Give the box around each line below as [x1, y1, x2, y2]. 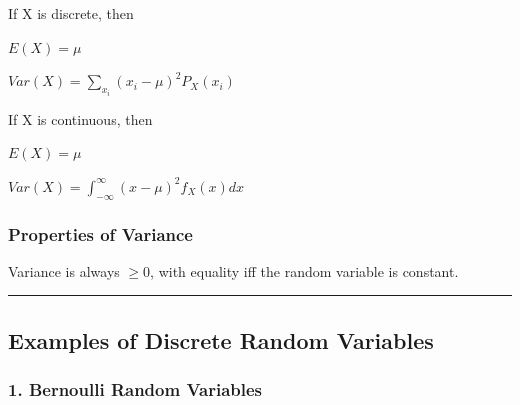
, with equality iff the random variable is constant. [150, 260, 459, 281]
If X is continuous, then [8, 108, 153, 129]
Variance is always [8, 260, 120, 281]
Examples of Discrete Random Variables [8, 324, 434, 355]
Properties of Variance [8, 221, 193, 246]
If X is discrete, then [8, 3, 134, 23]
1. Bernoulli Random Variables [8, 377, 263, 402]
